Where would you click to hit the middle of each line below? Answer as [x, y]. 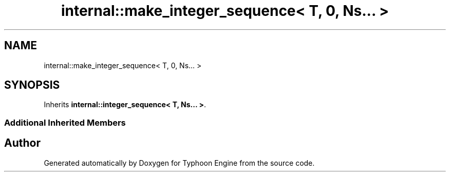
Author [22, 143]
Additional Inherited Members [65, 122]
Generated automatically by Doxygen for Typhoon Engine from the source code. [179, 163]
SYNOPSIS [32, 85]
